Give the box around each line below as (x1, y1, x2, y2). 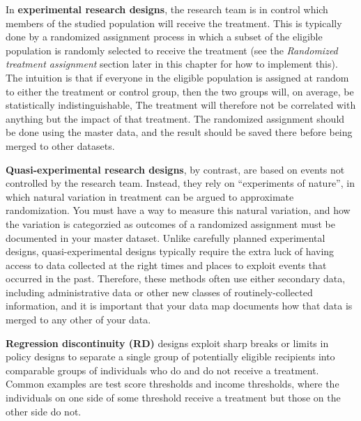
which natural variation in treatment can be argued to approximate (6, 189, 294, 204)
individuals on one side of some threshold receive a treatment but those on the (6, 390, 341, 405)
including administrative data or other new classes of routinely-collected (6, 284, 313, 299)
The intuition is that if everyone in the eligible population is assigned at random (6, 70, 349, 84)
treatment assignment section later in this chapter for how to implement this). (6, 56, 338, 71)
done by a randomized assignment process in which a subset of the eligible (6, 29, 323, 44)
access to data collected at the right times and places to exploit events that (6, 257, 327, 272)
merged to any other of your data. (6, 312, 151, 327)
